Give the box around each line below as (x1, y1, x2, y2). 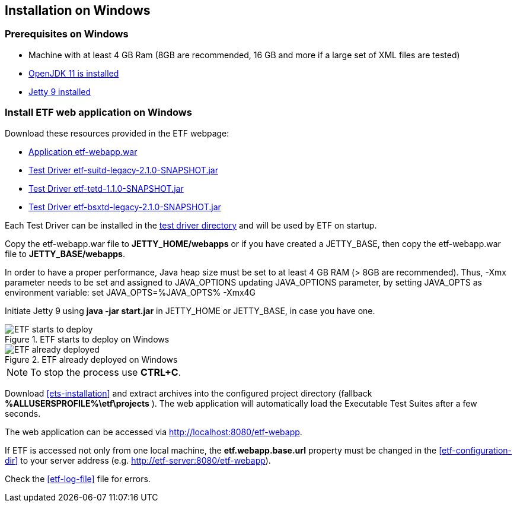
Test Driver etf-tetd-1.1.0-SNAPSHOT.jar (28, 183, 184, 194)
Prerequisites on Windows (5, 28, 129, 40)
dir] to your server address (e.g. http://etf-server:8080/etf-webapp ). (5, 455, 271, 465)
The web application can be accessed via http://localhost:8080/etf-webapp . (5, 426, 302, 437)
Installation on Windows (5, 3, 151, 18)
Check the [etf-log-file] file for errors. (5, 473, 151, 484)
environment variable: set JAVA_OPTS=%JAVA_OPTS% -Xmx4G (5, 287, 256, 297)
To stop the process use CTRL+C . (30, 366, 181, 378)
